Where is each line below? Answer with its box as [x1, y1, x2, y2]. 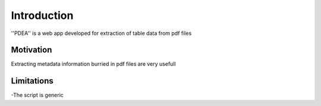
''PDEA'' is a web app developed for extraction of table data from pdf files [11, 30, 192, 37]
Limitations [11, 76, 53, 86]
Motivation [11, 45, 52, 55]
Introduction [11, 9, 74, 22]
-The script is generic [11, 92, 64, 99]
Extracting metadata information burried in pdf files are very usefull [11, 60, 176, 68]
